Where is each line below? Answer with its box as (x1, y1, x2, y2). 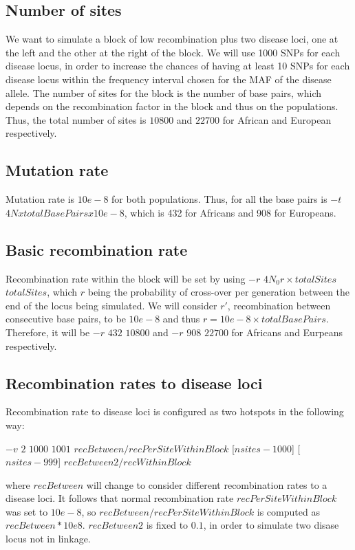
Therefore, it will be (6, 324, 90, 339)
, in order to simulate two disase (203, 518, 339, 532)
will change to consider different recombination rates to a (86, 477, 327, 492)
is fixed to (146, 518, 189, 532)
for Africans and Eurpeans (231, 324, 343, 339)
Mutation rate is (6, 192, 75, 206)
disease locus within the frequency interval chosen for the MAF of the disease (6, 71, 332, 86)
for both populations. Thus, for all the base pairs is (111, 192, 327, 206)
